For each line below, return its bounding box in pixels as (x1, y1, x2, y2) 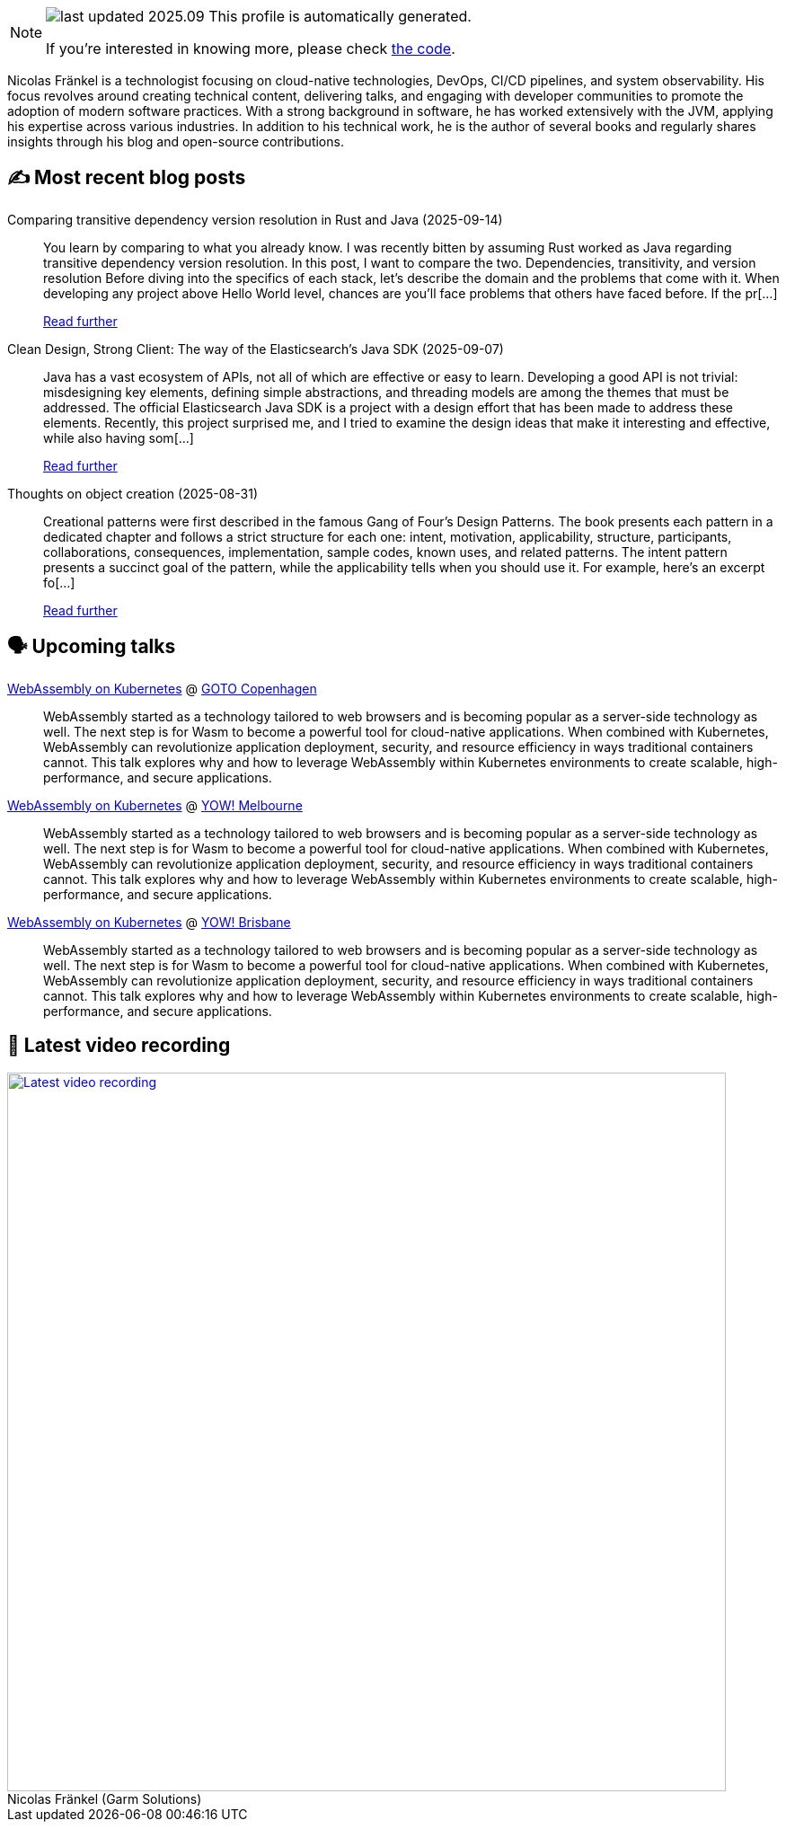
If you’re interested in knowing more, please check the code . (46, 40, 455, 57)
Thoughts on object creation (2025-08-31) (7, 485, 259, 501)
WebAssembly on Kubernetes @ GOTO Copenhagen (7, 680, 317, 696)
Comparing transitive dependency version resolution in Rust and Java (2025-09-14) (7, 211, 503, 227)
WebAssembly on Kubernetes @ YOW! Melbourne (7, 797, 303, 813)
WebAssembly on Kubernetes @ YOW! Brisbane (7, 914, 291, 930)
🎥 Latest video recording (7, 1034, 231, 1057)
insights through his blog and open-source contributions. (7, 134, 344, 149)
